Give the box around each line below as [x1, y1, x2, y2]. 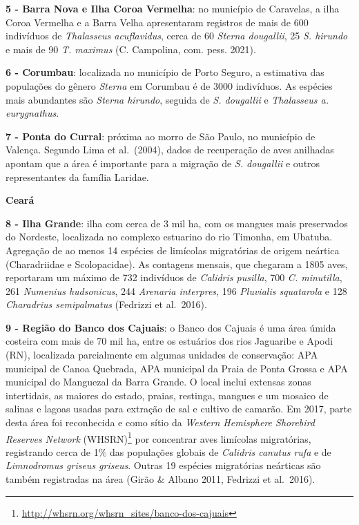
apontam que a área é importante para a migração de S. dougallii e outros [6, 155, 320, 170]
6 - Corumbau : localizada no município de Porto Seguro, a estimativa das [6, 65, 324, 79]
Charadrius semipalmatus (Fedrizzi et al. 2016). [6, 297, 207, 312]
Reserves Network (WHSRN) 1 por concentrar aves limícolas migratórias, [6, 429, 311, 446]
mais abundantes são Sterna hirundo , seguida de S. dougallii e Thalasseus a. [6, 92, 329, 106]
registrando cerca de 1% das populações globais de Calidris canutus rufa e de [6, 444, 331, 459]
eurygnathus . [6, 106, 59, 120]
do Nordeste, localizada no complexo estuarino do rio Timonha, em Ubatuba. [6, 229, 333, 244]
